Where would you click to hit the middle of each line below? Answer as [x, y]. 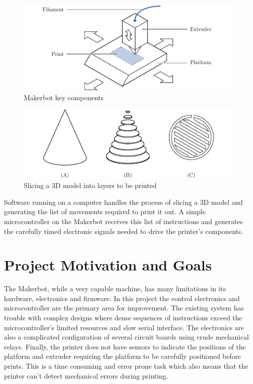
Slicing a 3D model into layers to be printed [90, 185]
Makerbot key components [64, 97]
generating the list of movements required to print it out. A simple [105, 211]
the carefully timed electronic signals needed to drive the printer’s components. [124, 231]
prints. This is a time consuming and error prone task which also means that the [126, 366]
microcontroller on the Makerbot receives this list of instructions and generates [124, 221]
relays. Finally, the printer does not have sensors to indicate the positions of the [125, 346]
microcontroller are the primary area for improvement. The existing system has [124, 308]
